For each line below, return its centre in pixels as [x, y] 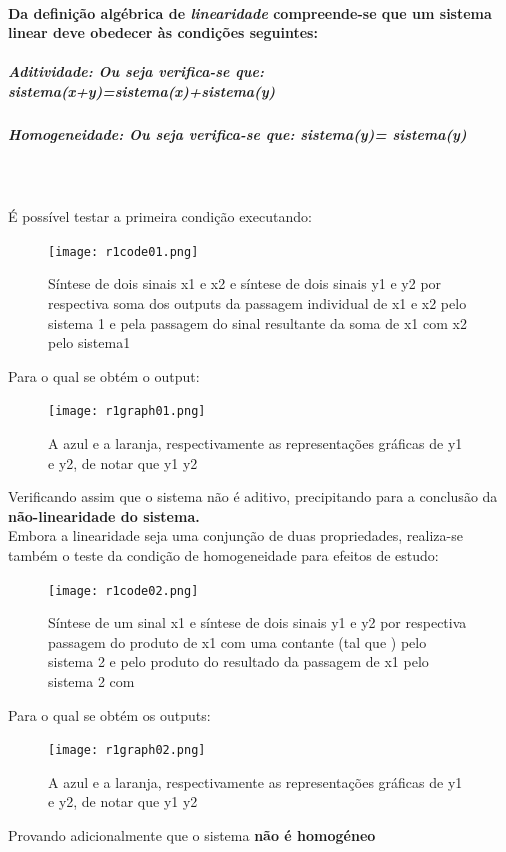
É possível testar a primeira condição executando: [160, 216]
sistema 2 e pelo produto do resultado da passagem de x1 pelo [238, 661]
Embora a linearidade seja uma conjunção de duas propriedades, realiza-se [235, 535]
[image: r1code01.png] [123, 251]
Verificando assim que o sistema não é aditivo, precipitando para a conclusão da [253, 496]
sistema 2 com [91, 680]
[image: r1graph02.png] [127, 750]
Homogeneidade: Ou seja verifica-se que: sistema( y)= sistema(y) [237, 133]
